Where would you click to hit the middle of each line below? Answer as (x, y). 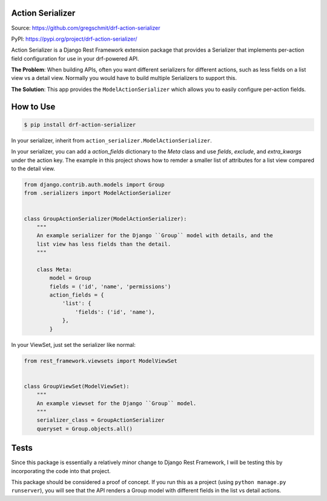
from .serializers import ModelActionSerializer (97, 193)
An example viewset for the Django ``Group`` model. (117, 403)
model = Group (70, 278)
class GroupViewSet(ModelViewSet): (77, 386)
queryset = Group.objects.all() (85, 429)
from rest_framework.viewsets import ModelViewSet (101, 361)
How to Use (33, 106)
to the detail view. (33, 169)
